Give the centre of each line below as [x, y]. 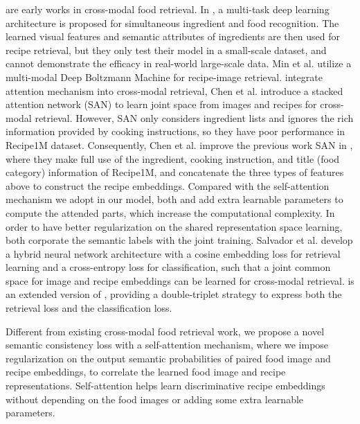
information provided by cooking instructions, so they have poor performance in [175, 131]
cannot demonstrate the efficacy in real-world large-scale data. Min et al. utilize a [179, 63]
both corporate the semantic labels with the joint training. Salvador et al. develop [179, 240]
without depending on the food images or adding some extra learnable [155, 399]
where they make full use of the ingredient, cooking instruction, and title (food [173, 158]
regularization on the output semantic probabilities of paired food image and [168, 358]
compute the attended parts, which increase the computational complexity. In [170, 212]
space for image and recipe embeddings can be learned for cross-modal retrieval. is [180, 280]
